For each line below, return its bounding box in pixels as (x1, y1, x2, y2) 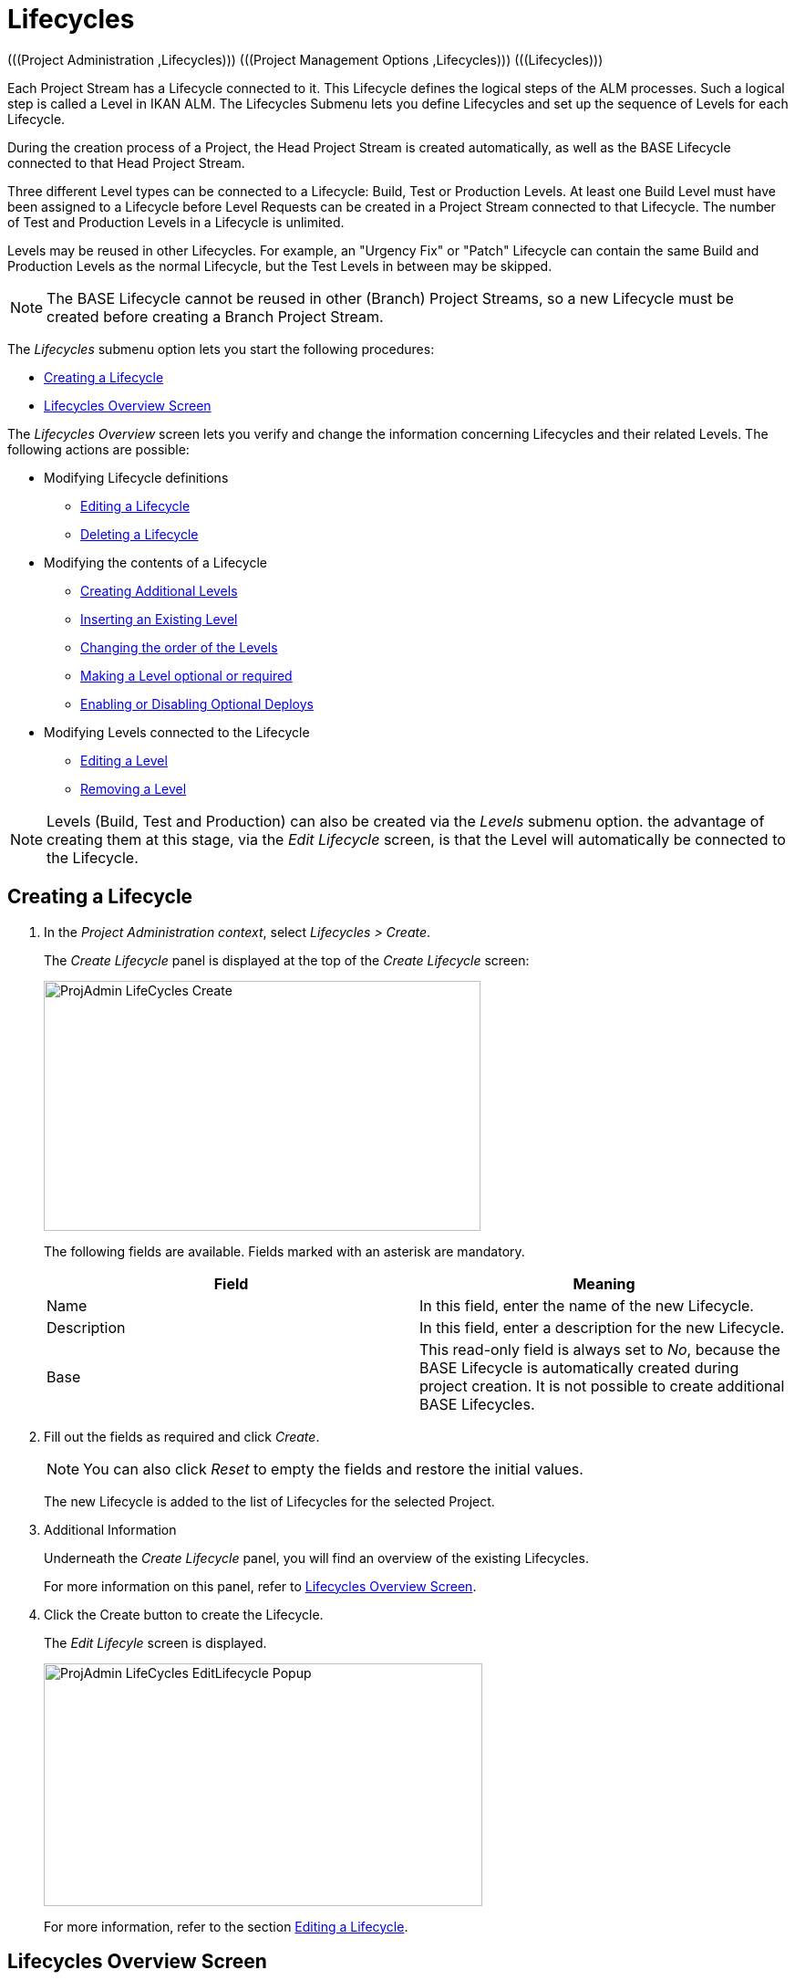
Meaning (573, 1274, 635, 1293)
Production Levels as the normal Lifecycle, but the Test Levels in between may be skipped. (7, 257, 552, 274)
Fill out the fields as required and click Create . (44, 1428, 320, 1444)
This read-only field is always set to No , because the (419, 1339, 780, 1359)
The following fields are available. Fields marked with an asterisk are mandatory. (44, 1243, 525, 1259)
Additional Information (44, 1521, 177, 1537)
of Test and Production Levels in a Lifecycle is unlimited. (7, 214, 345, 230)
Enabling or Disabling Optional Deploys (80, 695, 314, 712)
